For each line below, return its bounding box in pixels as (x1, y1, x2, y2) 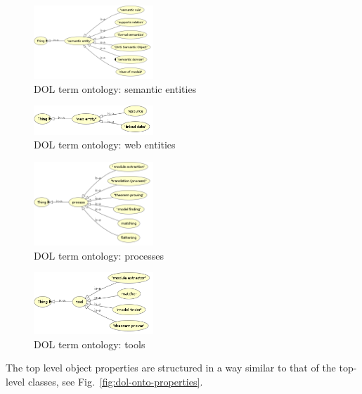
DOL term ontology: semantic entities (34, 81, 197, 96)
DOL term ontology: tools (34, 336, 146, 351)
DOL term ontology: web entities (34, 137, 176, 152)
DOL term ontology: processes (34, 248, 164, 262)
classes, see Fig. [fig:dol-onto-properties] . (27, 374, 203, 388)
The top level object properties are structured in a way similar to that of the (6, 360, 336, 375)
